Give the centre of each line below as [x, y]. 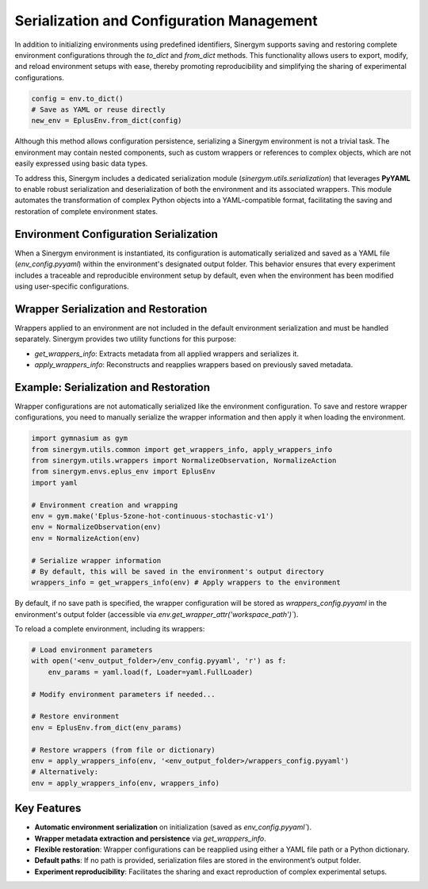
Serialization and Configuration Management [166, 21]
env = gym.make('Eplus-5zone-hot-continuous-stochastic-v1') [153, 516]
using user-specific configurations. [72, 286]
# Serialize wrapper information [96, 560]
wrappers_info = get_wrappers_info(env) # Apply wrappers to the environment [186, 582]
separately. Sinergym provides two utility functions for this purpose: [126, 339]
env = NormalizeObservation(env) [96, 527]
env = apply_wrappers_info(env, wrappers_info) [125, 783]
